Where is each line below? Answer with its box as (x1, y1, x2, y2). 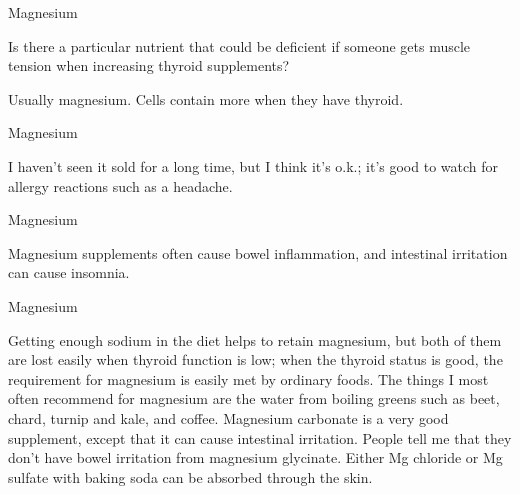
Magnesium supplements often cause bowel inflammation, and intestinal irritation (8, 242, 508, 263)
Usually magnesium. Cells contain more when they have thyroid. (8, 88, 404, 109)
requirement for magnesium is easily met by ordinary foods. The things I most (8, 368, 489, 389)
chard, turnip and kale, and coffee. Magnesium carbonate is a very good (8, 407, 449, 428)
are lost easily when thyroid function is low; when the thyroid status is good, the (8, 349, 503, 370)
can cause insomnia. (8, 262, 130, 283)
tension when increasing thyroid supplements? (8, 55, 290, 76)
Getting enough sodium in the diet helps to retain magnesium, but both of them (8, 329, 502, 350)
